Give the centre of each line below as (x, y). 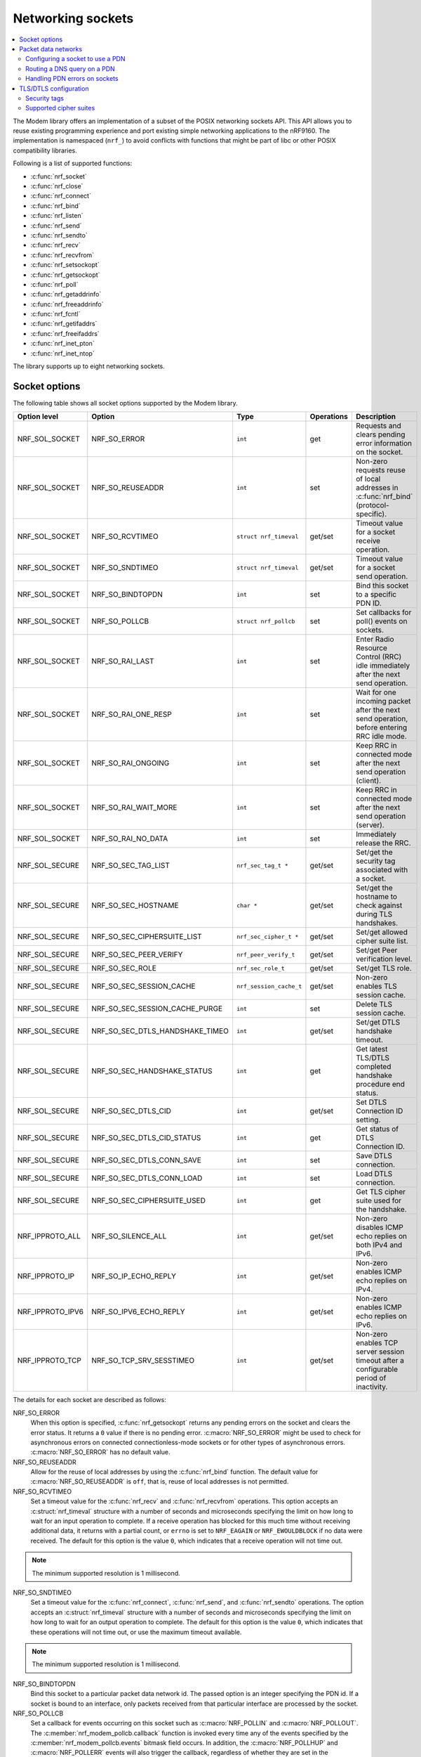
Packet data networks (51, 48)
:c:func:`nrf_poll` (54, 284)
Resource (371, 648)
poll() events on (381, 621)
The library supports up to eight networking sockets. (89, 366)
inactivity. (372, 1387)
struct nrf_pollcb (266, 621)
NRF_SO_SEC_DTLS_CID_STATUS (146, 1138)
